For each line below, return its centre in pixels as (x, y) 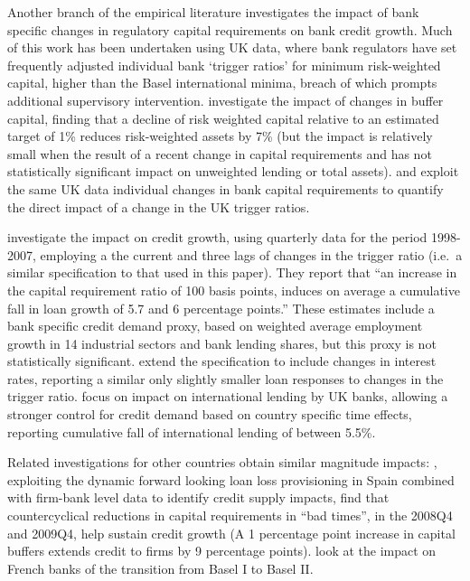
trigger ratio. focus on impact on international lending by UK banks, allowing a (228, 396)
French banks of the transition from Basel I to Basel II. (160, 568)
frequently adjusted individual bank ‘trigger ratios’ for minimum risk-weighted (224, 65)
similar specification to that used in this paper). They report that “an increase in (232, 272)
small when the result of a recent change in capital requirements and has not (220, 153)
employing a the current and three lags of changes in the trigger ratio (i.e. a (251, 254)
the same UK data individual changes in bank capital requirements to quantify (226, 188)
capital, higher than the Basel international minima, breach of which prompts (222, 83)
